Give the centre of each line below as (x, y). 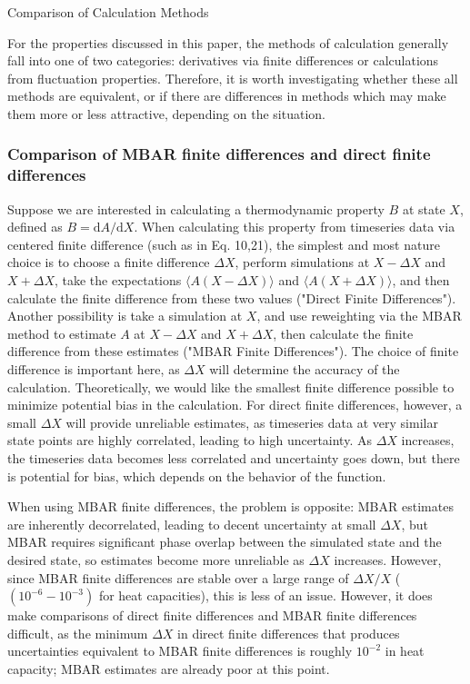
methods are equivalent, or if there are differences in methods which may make (227, 96)
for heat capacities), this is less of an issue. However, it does (265, 595)
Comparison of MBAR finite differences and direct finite (219, 154)
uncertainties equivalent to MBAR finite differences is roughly (180, 651)
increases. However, (388, 559)
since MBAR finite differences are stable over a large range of (178, 577)
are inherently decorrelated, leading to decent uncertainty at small (192, 524)
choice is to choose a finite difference (109, 262)
